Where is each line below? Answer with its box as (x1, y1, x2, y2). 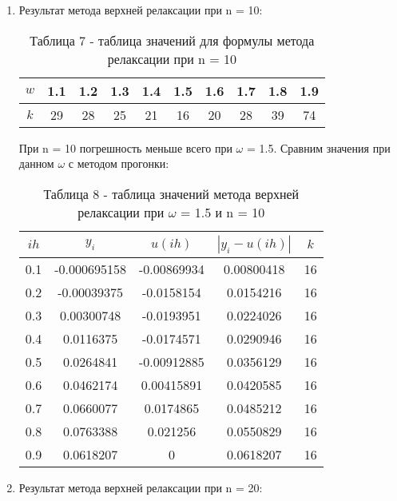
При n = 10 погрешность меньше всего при (18, 139, 232, 156)
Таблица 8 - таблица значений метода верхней (43, 184, 300, 203)
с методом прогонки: (68, 155, 169, 172)
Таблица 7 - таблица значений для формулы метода (30, 30, 315, 50)
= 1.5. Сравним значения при (246, 139, 391, 156)
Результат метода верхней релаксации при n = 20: (18, 479, 263, 495)
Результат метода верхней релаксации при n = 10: (18, 2, 263, 18)
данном (18, 155, 54, 172)
